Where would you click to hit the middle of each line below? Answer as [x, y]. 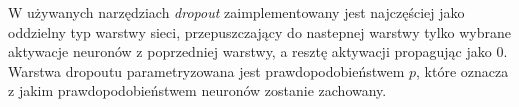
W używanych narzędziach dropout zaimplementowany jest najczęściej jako [236, 12]
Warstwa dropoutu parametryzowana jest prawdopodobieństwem [206, 70]
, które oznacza [462, 70]
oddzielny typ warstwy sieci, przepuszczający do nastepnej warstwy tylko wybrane [259, 31]
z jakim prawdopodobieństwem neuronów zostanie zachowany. [197, 90]
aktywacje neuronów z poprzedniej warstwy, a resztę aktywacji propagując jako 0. [258, 51]
